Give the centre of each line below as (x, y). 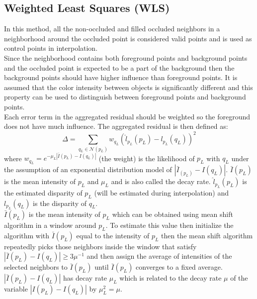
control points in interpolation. (51, 48)
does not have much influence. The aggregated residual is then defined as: (116, 126)
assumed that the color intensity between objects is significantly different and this (128, 87)
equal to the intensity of (113, 235)
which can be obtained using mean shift (172, 214)
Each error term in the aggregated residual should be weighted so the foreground (127, 116)
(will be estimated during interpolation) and (162, 192)
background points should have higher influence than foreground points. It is (121, 77)
